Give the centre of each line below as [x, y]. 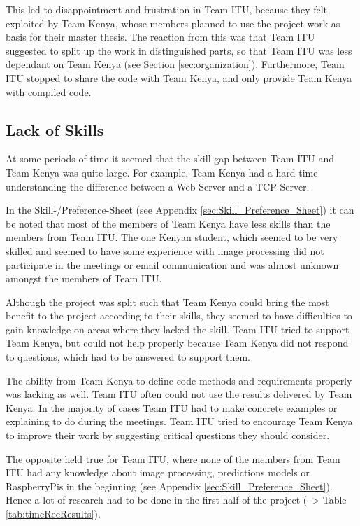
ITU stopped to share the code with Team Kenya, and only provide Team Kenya [179, 77]
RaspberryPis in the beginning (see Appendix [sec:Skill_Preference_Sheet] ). [169, 486]
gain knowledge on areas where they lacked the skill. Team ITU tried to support [178, 329]
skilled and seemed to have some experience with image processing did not [165, 250]
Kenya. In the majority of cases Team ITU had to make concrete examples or [172, 407]
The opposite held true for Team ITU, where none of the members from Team [173, 458]
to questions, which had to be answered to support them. [128, 357]
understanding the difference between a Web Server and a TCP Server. [158, 186]
